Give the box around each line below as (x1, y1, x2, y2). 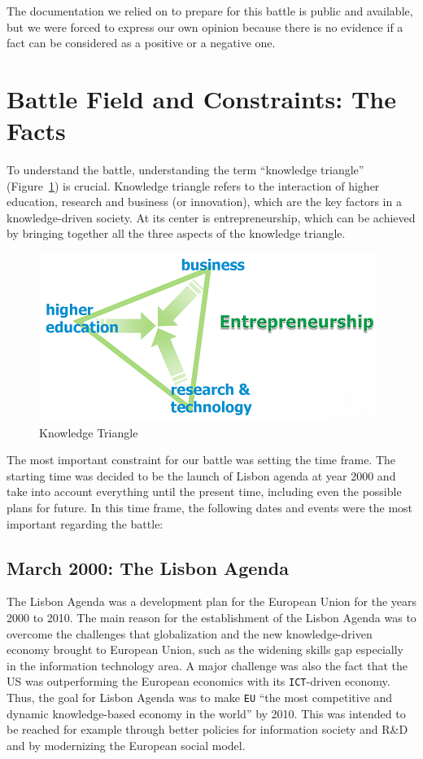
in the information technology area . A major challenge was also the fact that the (7, 656, 408, 673)
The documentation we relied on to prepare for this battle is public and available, (7, 2, 413, 19)
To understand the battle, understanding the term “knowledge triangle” (7, 161, 364, 178)
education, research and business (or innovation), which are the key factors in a (7, 193, 402, 210)
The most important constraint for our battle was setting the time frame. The (7, 451, 396, 468)
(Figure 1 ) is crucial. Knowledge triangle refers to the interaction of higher (7, 177, 380, 194)
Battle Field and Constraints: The (7, 81, 396, 115)
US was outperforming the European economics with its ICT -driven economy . (7, 673, 390, 690)
